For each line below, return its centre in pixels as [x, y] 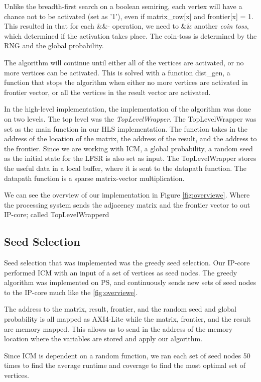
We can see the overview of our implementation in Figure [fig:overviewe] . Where [127, 195]
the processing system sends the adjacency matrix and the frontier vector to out [127, 204]
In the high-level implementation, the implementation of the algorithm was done [128, 109]
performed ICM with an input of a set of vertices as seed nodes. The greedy [121, 272]
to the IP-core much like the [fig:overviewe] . [71, 292]
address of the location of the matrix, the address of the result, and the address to [130, 138]
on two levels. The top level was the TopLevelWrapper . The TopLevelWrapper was [130, 118]
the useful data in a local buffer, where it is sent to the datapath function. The [125, 168]
